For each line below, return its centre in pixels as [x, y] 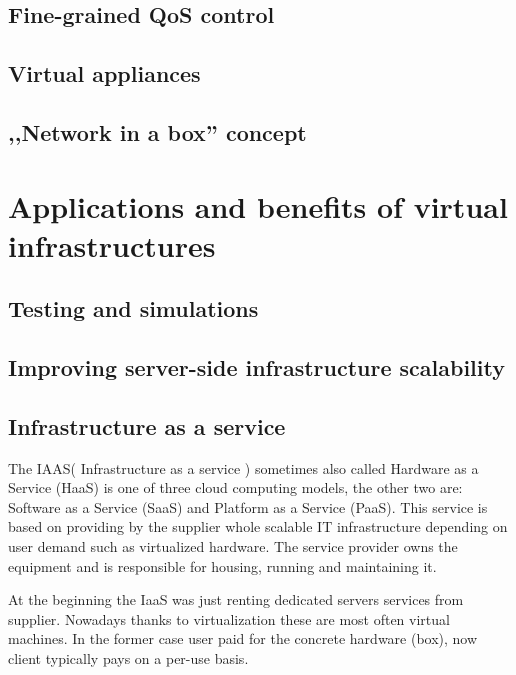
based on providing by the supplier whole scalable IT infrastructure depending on [258, 526]
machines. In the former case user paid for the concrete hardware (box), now [243, 638]
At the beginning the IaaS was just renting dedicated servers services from [236, 599]
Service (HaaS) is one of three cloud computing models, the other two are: [235, 487]
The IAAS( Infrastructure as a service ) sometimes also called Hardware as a [243, 467]
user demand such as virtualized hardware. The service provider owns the [233, 546]
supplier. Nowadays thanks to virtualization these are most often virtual [229, 618]
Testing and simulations [133, 308]
